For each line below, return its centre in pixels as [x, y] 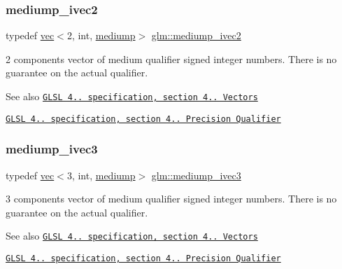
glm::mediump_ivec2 [196, 35]
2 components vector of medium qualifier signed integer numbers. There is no [171, 58]
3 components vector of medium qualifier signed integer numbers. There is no [171, 199]
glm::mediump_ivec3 [196, 175]
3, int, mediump [101, 175]
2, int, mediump [101, 35]
